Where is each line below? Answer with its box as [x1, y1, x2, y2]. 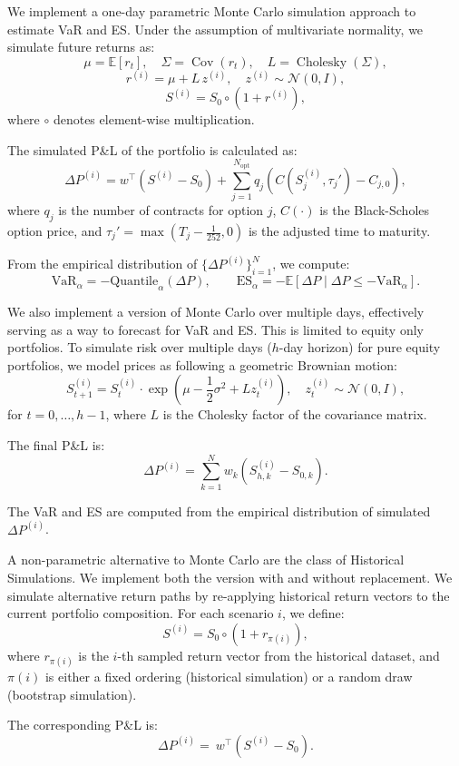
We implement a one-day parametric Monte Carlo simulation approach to [7, 2, 416, 20]
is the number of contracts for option [58, 201, 264, 220]
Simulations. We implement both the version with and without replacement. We [7, 567, 453, 586]
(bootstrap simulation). [7, 684, 137, 703]
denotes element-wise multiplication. [53, 110, 255, 129]
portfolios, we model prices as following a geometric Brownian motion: [7, 355, 397, 374]
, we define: [281, 604, 345, 623]
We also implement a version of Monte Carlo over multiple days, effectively [7, 302, 425, 321]
